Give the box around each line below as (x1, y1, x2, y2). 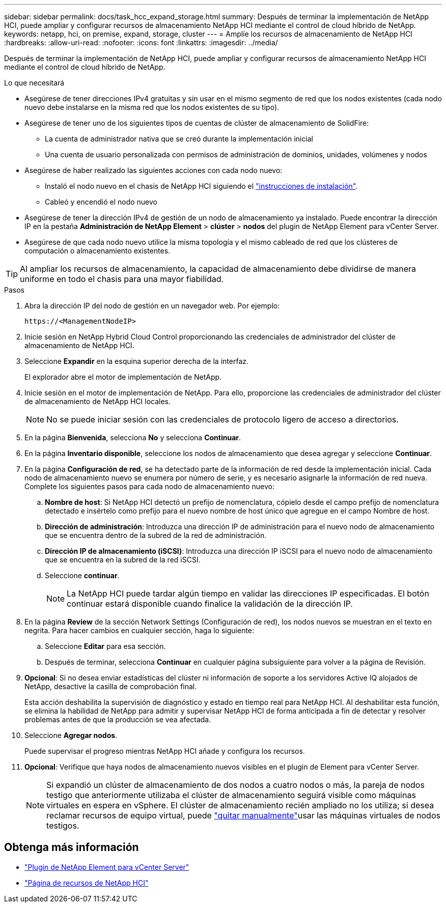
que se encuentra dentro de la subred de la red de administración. (45, 531, 267, 540)
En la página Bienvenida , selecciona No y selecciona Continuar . (24, 433, 241, 442)
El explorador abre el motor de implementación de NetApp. (24, 373, 222, 381)
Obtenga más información (4, 841, 139, 854)
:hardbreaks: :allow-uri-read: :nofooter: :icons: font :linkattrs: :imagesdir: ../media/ (4, 38, 278, 47)
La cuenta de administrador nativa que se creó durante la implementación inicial (45, 134, 313, 143)
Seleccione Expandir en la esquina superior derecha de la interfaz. (24, 357, 249, 365)
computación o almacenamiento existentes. (24, 246, 171, 255)
